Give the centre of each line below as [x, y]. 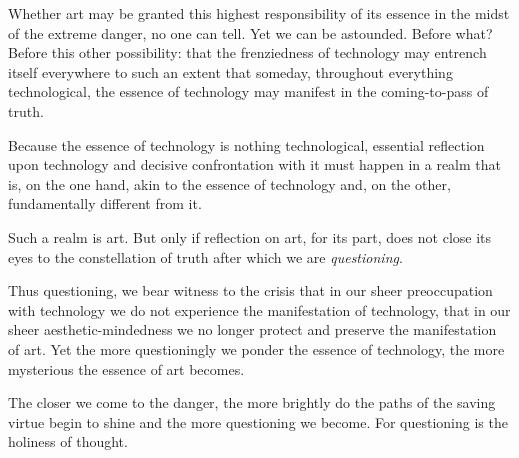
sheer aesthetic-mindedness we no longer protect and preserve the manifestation [252, 329]
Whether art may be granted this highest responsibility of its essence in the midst [259, 13]
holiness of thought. [68, 441]
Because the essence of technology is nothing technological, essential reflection [246, 144]
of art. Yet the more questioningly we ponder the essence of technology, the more [256, 348]
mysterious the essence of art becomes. [126, 368]
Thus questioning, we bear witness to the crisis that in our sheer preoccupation [250, 290]
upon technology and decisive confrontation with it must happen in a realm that [254, 164]
